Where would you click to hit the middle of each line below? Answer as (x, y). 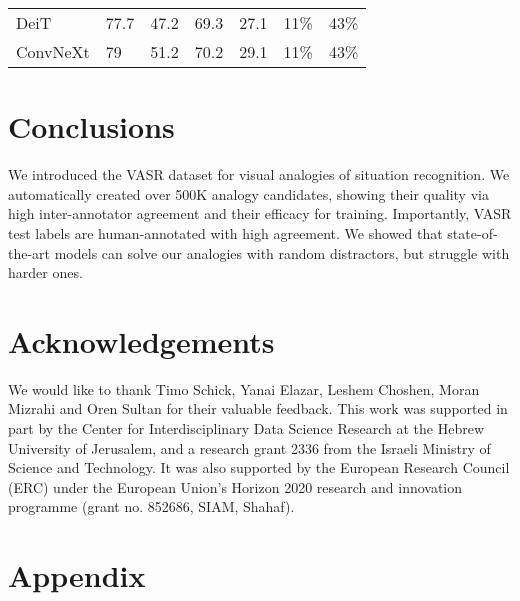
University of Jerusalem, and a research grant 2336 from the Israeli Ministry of (249, 447)
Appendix (77, 575)
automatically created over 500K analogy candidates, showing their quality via (248, 193)
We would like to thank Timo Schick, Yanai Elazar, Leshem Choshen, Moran (244, 388)
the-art (29, 252)
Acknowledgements (141, 340)
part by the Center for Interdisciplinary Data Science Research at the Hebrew (246, 428)
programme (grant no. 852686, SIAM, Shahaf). (151, 506)
